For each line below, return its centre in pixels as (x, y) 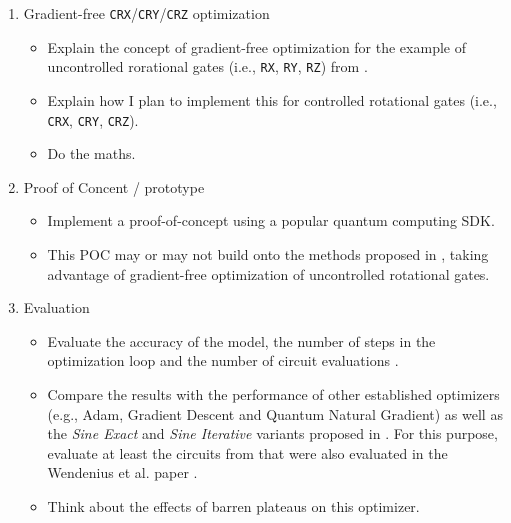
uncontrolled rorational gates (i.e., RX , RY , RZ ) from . (207, 66)
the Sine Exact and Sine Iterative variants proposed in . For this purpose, (272, 433)
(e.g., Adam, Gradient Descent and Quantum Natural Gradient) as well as (275, 413)
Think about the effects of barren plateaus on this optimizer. (233, 505)
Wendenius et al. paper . (122, 472)
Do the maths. (91, 153)
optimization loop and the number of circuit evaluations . (223, 360)
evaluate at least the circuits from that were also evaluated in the (247, 452)
